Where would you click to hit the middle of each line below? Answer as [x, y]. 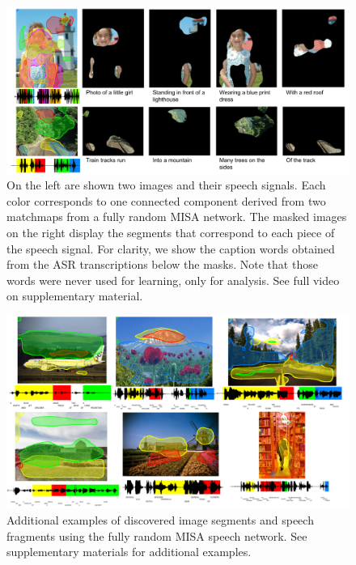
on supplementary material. [75, 296]
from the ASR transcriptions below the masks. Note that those [162, 264]
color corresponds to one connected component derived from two [166, 200]
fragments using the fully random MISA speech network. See [157, 535]
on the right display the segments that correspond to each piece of [171, 232]
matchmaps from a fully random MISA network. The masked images [177, 217]
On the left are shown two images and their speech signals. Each [166, 185]
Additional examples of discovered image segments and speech [160, 520]
